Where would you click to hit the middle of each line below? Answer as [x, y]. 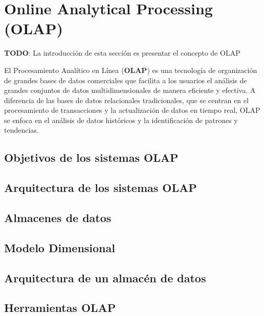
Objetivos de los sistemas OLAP [91, 157]
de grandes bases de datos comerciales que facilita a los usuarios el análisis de [126, 80]
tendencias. [21, 130]
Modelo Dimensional [60, 247]
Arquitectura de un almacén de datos [105, 277]
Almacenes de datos [58, 218]
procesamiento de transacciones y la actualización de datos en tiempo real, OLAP [132, 110]
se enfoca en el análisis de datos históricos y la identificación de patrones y [121, 120]
